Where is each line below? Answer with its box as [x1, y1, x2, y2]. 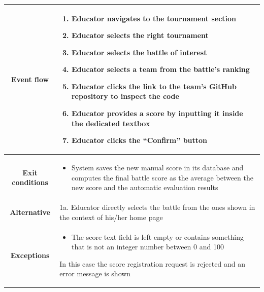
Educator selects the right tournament [71, 30, 209, 41]
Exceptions [10, 249, 50, 260]
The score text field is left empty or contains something [71, 231, 244, 242]
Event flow [11, 74, 49, 84]
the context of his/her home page [59, 211, 163, 222]
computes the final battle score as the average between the [71, 172, 253, 182]
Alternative [10, 206, 50, 217]
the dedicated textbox [71, 118, 150, 128]
